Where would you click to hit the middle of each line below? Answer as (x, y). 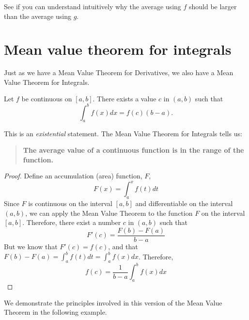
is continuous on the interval (70, 203)
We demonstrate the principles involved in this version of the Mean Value (113, 302)
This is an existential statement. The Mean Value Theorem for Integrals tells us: (123, 134)
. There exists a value (124, 98)
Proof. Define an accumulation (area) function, (73, 176)
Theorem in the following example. (55, 312)
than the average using (38, 16)
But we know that (31, 246)
